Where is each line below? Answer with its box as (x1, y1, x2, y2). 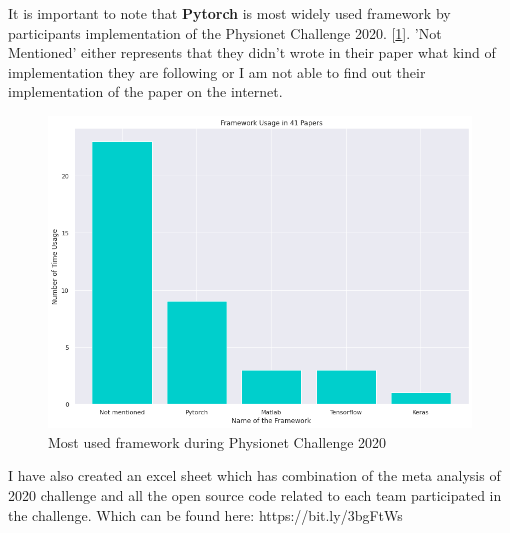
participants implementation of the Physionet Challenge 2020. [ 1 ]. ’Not (8, 22, 442, 43)
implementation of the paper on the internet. (8, 81, 283, 102)
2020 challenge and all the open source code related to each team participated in (8, 484, 502, 505)
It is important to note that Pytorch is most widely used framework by (8, 3, 451, 23)
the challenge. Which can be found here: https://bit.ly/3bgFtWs (8, 504, 403, 525)
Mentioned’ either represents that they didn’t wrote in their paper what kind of (8, 42, 496, 63)
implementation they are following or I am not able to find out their (8, 61, 426, 82)
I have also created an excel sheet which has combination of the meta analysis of (8, 465, 501, 486)
